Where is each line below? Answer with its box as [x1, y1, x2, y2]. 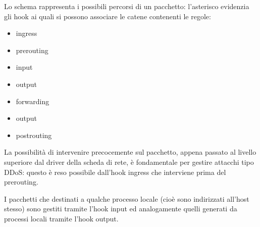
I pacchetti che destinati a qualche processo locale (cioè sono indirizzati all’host [4, 193, 249, 204]
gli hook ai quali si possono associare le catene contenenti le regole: [4, 11, 211, 21]
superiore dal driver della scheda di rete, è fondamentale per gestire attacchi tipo [4, 156, 254, 167]
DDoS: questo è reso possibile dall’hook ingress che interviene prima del [4, 166, 226, 177]
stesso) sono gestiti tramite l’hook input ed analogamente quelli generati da [4, 203, 237, 214]
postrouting [16, 129, 52, 140]
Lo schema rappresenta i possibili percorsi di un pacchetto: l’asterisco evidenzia [4, 1, 249, 11]
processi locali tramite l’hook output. [4, 213, 119, 223]
